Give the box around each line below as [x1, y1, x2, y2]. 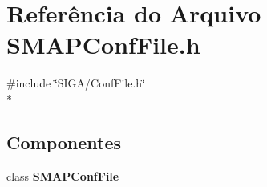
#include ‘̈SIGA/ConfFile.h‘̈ [6, 75, 145, 91]
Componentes [6, 129, 122, 154]
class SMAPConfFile [6, 167, 119, 184]
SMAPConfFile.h [6, 28, 200, 61]
